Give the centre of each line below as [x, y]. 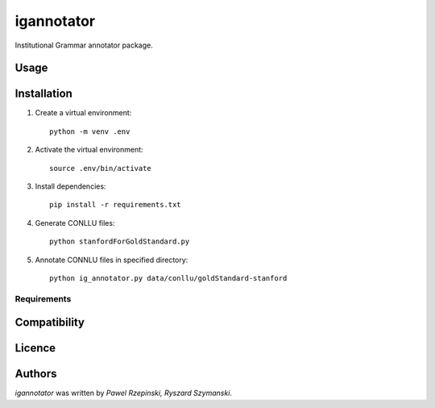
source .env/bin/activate [101, 168]
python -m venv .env [90, 131]
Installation [43, 94]
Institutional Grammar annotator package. [84, 45]
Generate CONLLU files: [75, 223]
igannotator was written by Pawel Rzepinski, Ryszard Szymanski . [124, 393]
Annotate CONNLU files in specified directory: [112, 260]
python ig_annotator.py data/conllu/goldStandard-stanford [168, 278]
